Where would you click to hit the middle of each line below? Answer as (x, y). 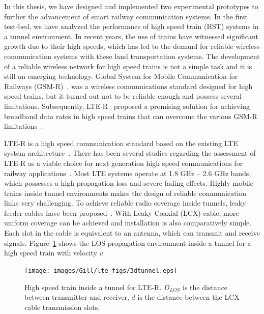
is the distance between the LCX (188, 297)
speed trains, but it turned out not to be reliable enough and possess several (123, 96)
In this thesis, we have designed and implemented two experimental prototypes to (131, 6)
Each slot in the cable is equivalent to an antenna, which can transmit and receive (132, 233)
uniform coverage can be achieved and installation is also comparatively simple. (128, 223)
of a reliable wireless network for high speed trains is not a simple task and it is (128, 66)
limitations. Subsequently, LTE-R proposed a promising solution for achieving (127, 106)
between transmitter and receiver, (77, 297)
